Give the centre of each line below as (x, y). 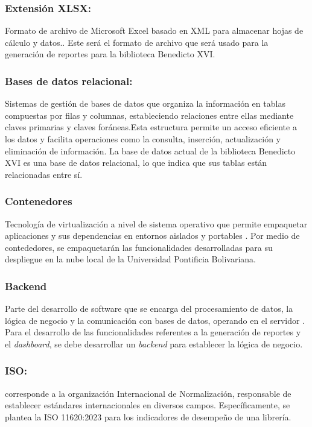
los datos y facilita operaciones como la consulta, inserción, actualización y (143, 139)
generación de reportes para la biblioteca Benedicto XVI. (110, 54)
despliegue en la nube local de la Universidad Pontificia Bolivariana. (130, 259)
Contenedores (39, 201)
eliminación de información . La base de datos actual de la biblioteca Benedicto (150, 150)
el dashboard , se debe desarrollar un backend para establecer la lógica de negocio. (154, 343)
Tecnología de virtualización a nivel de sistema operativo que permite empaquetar (156, 223)
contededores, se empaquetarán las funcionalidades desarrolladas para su (139, 247)
